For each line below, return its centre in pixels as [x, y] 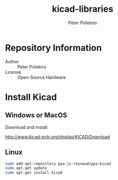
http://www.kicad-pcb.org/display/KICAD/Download [58, 137]
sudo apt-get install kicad [34, 173]
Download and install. [27, 127]
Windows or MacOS [36, 115]
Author [12, 61]
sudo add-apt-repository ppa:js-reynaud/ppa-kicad [58, 164]
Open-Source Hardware [42, 77]
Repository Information [54, 48]
